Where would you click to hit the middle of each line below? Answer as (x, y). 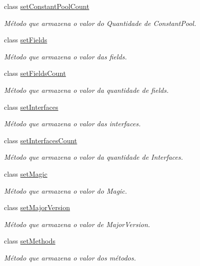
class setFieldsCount (35, 73)
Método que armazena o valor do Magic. (66, 190)
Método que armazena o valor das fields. (66, 56)
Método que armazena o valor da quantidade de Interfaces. (94, 157)
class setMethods (30, 241)
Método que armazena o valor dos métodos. (70, 257)
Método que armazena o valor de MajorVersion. (77, 224)
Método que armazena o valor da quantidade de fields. (86, 90)
